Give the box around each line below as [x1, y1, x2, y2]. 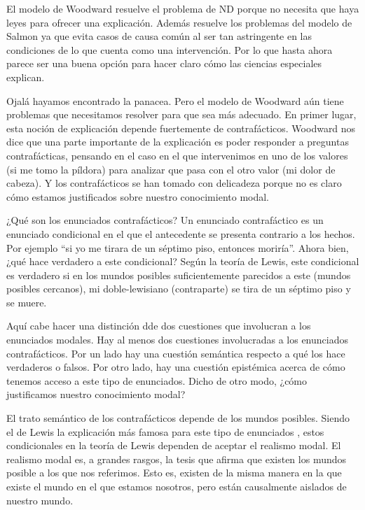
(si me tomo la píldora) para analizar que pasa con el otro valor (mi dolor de [6, 162, 336, 176]
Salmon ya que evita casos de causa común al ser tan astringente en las [6, 29, 312, 43]
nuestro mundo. [6, 493, 74, 507]
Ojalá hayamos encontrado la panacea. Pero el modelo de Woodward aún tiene [6, 93, 344, 108]
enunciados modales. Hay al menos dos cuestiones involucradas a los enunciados [6, 332, 348, 347]
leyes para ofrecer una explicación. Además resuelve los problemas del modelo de [6, 15, 352, 29]
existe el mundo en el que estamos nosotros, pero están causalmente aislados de [6, 479, 347, 493]
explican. [6, 69, 45, 84]
